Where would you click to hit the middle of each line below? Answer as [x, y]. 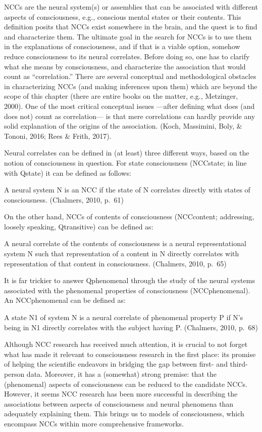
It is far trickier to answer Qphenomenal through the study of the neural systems [129, 280]
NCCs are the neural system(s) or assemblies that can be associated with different [131, 7]
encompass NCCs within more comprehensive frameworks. [94, 423]
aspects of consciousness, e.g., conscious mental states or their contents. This [123, 16]
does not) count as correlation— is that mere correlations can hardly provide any [130, 116]
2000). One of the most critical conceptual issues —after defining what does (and [129, 106]
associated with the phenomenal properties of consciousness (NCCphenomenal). [127, 290]
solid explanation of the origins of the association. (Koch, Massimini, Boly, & [123, 126]
